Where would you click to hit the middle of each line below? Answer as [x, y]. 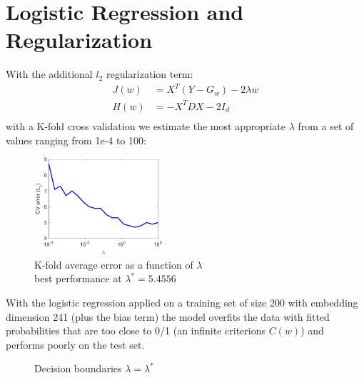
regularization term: [150, 74]
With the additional [49, 74]
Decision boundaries [78, 368]
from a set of [326, 126]
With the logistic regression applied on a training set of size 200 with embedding [182, 303]
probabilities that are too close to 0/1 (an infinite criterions [136, 330]
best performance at [78, 278]
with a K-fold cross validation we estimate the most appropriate [146, 126]
